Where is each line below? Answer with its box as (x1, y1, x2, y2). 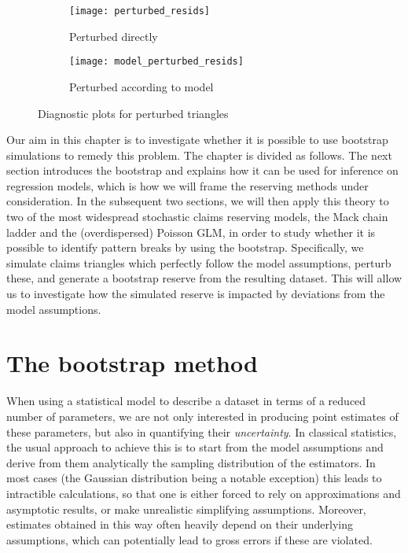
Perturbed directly (69, 28, 158, 44)
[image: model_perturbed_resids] (69, 56, 244, 68)
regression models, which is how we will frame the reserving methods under (6, 177, 369, 194)
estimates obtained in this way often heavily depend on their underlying (6, 516, 353, 533)
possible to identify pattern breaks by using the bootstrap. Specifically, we (6, 239, 364, 256)
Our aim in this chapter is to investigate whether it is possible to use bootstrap (6, 131, 388, 148)
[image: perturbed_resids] (69, 6, 210, 17)
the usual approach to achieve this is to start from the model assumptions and (6, 439, 384, 455)
